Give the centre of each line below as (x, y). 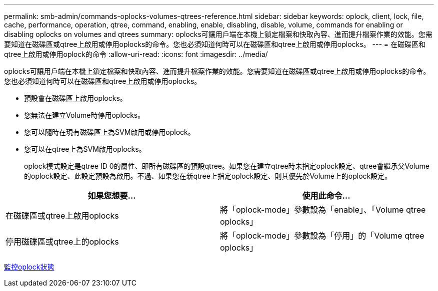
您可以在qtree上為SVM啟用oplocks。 (85, 149)
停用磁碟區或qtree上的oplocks (62, 242)
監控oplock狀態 (29, 267)
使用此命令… (326, 196)
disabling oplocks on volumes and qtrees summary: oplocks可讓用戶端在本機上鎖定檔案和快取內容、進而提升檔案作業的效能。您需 (218, 34)
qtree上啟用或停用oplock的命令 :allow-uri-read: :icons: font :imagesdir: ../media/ (136, 54)
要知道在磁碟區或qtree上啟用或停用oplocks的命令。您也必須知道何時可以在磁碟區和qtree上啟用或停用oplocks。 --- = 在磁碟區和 (215, 44)
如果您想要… (112, 196)
